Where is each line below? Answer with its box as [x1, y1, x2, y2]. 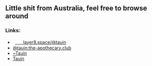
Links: [5, 27, 21, 34]
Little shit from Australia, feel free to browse [5, 4, 147, 13]
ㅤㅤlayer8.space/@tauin [15, 39, 67, 45]
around [5, 12, 29, 21]
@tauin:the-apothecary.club [12, 45, 72, 51]
